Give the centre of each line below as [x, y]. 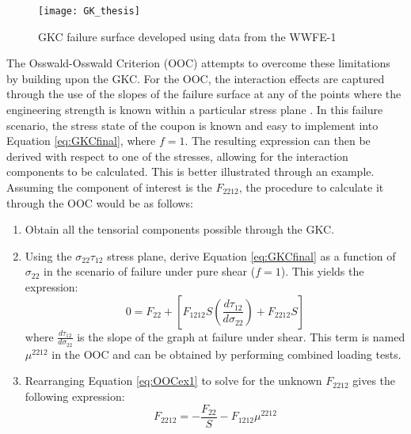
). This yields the [322, 271]
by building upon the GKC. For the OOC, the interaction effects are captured [196, 78]
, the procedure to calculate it [311, 187]
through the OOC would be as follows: [100, 202]
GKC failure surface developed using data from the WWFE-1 [187, 36]
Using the [48, 255]
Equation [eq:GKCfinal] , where [81, 141]
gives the [374, 381]
